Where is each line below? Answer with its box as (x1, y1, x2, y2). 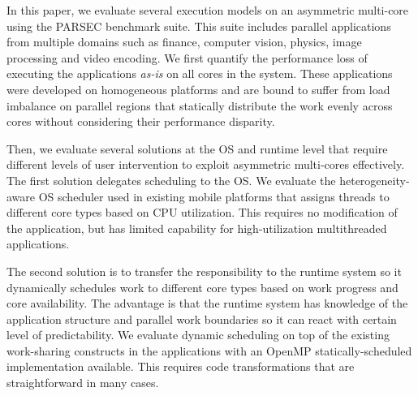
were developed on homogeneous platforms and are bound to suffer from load (6, 80, 390, 97)
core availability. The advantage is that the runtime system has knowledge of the (6, 295, 408, 312)
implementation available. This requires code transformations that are (6, 358, 355, 375)
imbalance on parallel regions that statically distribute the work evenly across (6, 97, 393, 114)
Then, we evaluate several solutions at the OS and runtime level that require (6, 140, 388, 157)
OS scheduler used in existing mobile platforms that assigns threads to (38, 187, 390, 204)
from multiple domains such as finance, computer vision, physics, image (6, 33, 362, 50)
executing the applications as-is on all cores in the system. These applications (6, 65, 393, 82)
